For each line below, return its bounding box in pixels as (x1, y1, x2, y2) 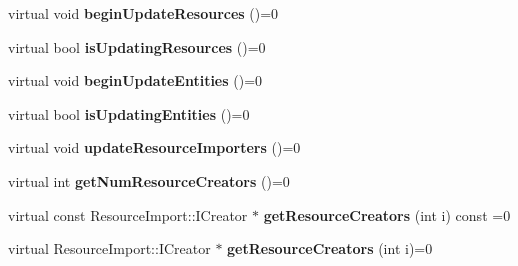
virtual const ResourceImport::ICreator (8, 204, 248, 225)
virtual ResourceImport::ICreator (8, 238, 211, 259)
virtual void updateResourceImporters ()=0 (8, 137, 301, 158)
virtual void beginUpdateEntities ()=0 (8, 70, 263, 91)
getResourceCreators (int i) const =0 (263, 204, 511, 225)
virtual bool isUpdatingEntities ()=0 (8, 103, 250, 124)
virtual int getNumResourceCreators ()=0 (8, 170, 290, 191)
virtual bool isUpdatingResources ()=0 (8, 36, 266, 57)
